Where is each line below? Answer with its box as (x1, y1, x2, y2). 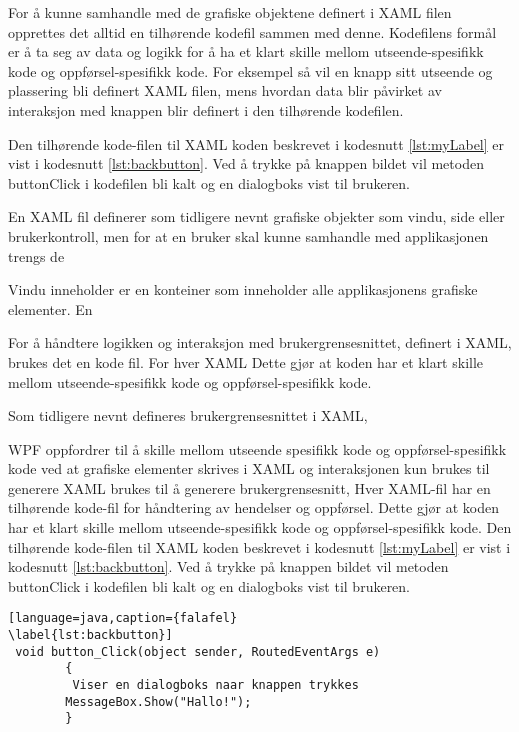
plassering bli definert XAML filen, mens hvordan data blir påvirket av (8, 80, 442, 101)
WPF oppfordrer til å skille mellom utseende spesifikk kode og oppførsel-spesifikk (8, 438, 507, 459)
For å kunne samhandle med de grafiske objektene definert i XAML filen (8, 2, 452, 22)
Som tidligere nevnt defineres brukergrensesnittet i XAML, (8, 405, 368, 426)
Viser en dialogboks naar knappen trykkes (72, 678, 359, 693)
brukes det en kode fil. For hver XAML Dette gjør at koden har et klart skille (8, 351, 484, 372)
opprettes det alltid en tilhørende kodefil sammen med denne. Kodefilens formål (8, 21, 497, 42)
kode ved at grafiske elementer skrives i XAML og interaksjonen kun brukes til (8, 458, 490, 479)
